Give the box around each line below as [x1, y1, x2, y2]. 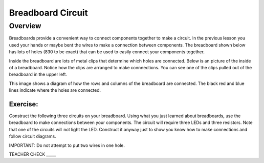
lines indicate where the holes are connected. [9, 87, 101, 93]
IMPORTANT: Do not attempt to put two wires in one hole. [9, 142, 125, 148]
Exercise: [9, 100, 39, 108]
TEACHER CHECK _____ [9, 151, 56, 157]
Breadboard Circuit [9, 7, 88, 18]
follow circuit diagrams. [9, 133, 56, 139]
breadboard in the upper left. [9, 71, 67, 78]
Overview [9, 21, 42, 30]
